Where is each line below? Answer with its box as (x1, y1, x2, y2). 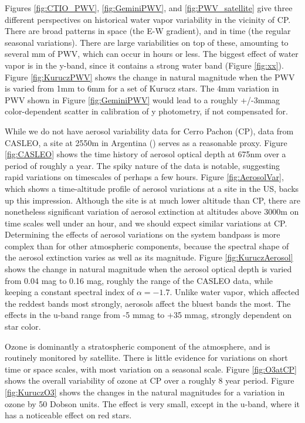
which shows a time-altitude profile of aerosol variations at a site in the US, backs (5, 182, 299, 194)
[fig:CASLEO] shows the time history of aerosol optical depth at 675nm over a (5, 148, 286, 160)
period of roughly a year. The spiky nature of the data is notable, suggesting (5, 159, 280, 171)
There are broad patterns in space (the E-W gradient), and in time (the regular (5, 25, 291, 37)
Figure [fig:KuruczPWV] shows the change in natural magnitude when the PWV (5, 70, 295, 83)
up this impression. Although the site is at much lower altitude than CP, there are (5, 194, 300, 206)
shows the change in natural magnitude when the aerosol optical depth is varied (5, 263, 292, 275)
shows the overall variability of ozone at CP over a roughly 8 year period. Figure (5, 374, 294, 387)
